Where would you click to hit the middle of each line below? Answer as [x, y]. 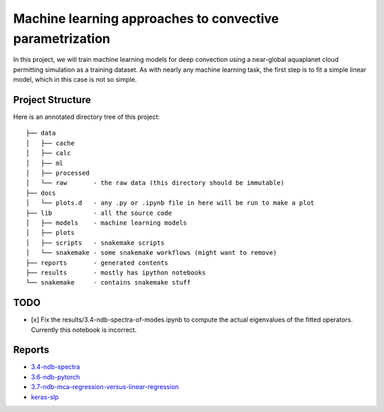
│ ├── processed [58, 173]
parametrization [62, 38]
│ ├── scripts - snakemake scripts [95, 243]
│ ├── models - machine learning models [107, 223]
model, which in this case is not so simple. [75, 80]
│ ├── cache [50, 143]
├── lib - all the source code [99, 213]
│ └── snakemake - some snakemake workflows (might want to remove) [151, 253]
